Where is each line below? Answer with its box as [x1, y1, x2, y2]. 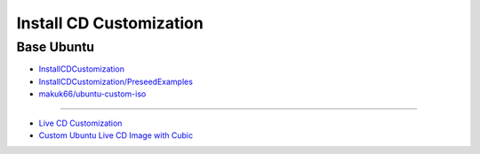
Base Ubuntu [16, 39, 95, 55]
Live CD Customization [38, 118, 123, 128]
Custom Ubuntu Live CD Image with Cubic [38, 129, 194, 141]
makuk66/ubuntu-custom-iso [38, 89, 147, 99]
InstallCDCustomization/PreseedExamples [38, 76, 193, 87]
